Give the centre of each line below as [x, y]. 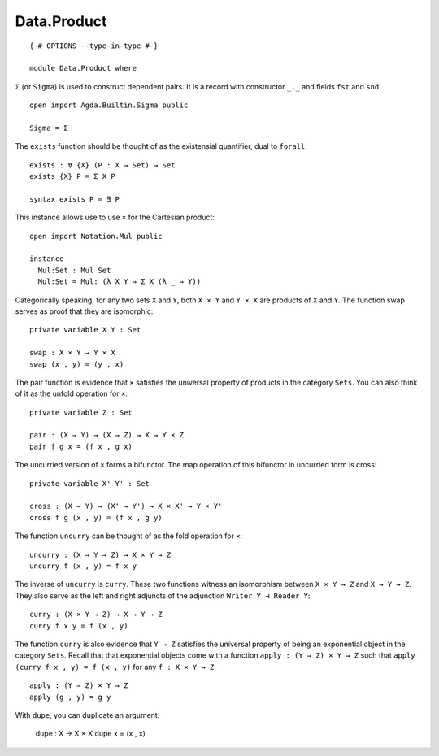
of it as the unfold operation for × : [71, 393]
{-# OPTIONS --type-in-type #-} [94, 46]
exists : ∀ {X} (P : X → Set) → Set [102, 165]
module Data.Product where [83, 68]
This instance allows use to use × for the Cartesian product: [115, 217]
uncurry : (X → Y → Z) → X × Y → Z [100, 554]
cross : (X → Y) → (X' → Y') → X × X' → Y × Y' [126, 506]
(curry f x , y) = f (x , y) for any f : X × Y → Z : [116, 667]
